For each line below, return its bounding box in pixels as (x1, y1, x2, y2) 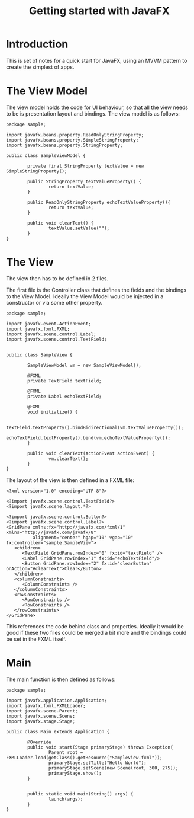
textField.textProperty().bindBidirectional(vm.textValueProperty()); (6, 424, 184, 430)
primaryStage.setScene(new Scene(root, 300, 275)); (48, 765, 179, 771)
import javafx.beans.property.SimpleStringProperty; (6, 137, 139, 143)
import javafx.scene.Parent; (6, 708, 78, 714)
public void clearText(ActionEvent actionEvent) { (27, 450, 155, 456)
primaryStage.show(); (48, 770, 102, 776)
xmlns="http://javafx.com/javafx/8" (6, 529, 96, 535)
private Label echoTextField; (27, 393, 102, 400)
